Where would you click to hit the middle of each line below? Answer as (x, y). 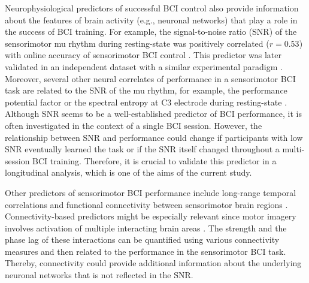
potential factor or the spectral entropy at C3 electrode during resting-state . (146, 102)
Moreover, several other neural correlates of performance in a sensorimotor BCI (150, 78)
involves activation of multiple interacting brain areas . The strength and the (146, 228)
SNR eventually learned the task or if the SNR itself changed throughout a (142, 149)
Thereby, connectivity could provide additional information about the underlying (153, 263)
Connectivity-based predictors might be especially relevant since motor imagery (151, 216)
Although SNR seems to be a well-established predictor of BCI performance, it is (153, 114)
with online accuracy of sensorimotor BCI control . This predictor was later (143, 55)
